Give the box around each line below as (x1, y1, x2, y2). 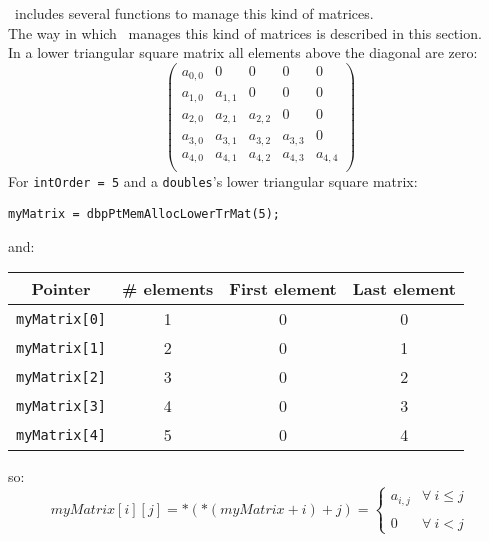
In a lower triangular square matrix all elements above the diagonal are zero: (8, 42, 478, 63)
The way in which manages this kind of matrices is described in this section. (8, 22, 482, 43)
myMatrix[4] (16, 426, 107, 443)
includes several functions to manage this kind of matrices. (14, 3, 374, 23)
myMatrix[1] (16, 339, 107, 356)
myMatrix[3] (16, 397, 107, 414)
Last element (352, 277, 456, 301)
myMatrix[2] (16, 368, 107, 385)
